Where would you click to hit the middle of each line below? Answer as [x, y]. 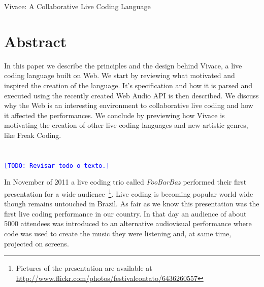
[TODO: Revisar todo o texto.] [57, 166]
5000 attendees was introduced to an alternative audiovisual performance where [128, 223]
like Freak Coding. [33, 135]
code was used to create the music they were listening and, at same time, [118, 233]
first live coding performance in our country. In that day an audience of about [125, 213]
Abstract [36, 41]
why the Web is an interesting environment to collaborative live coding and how [129, 105]
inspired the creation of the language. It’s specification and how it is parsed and [128, 85]
